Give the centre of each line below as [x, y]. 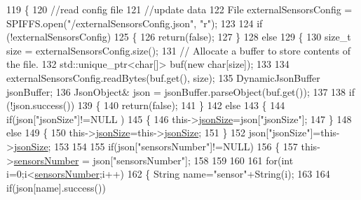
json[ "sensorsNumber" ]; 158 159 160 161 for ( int [193, 160]
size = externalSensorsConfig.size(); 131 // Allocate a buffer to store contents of [178, 50]
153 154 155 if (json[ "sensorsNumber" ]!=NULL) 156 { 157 [176, 146]
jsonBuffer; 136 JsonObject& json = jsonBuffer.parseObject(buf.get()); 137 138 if [180, 91]
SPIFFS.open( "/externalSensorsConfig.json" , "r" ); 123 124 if [135, 23]
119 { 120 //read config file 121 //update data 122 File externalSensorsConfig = [179, 9]
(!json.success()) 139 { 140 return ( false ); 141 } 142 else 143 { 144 [146, 105]
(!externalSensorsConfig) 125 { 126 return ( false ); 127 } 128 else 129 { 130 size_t [179, 37]
